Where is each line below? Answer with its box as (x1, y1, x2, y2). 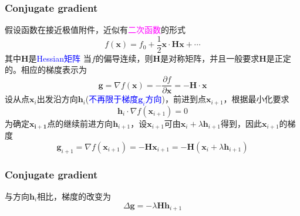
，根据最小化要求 (223, 93, 289, 105)
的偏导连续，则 (95, 52, 153, 64)
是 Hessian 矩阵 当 (28, 52, 92, 64)
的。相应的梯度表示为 (5, 63, 87, 76)
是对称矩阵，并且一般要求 (160, 52, 259, 64)
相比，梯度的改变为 (37, 190, 112, 202)
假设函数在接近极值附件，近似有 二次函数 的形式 (5, 23, 186, 36)
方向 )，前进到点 (145, 93, 206, 105)
